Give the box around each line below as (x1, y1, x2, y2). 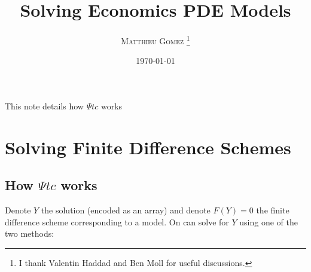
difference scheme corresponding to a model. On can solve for (5, 215, 229, 228)
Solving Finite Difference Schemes (5, 135, 291, 159)
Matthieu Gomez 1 (121, 33, 190, 47)
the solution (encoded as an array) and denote (41, 204, 211, 216)
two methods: (5, 227, 54, 240)
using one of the (239, 215, 298, 228)
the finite (256, 204, 289, 216)
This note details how (5, 99, 84, 112)
